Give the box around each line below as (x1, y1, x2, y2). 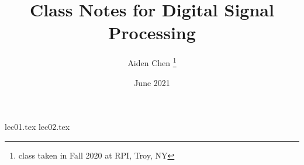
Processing (108, 20, 196, 44)
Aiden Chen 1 (127, 55, 177, 68)
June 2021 (134, 76, 170, 88)
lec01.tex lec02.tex (5, 121, 70, 133)
